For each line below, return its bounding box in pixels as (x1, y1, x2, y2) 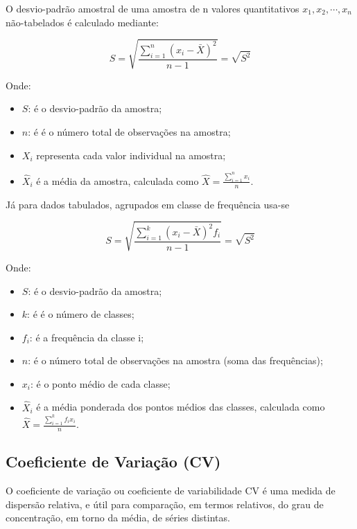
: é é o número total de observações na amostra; (28, 124, 231, 138)
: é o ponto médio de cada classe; (30, 376, 171, 391)
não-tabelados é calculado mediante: (6, 15, 159, 29)
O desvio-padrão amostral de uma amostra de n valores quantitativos (6, 1, 299, 15)
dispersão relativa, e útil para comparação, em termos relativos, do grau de (6, 496, 324, 511)
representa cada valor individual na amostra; (36, 147, 226, 162)
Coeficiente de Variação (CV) (6, 451, 221, 472)
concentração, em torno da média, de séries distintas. (6, 510, 230, 525)
